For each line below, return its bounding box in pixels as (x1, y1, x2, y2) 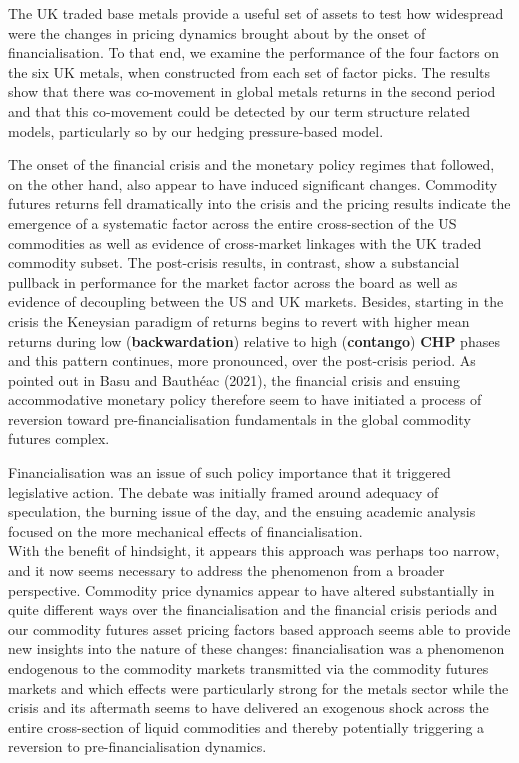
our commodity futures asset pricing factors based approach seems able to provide (8, 618, 511, 639)
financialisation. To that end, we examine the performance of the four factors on (8, 42, 500, 63)
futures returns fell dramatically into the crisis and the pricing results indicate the (8, 193, 511, 214)
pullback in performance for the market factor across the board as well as (8, 271, 458, 292)
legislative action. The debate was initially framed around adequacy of (8, 481, 439, 502)
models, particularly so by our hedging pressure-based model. (8, 120, 384, 141)
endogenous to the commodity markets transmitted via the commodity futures (8, 658, 489, 678)
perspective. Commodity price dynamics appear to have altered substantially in (8, 579, 495, 600)
